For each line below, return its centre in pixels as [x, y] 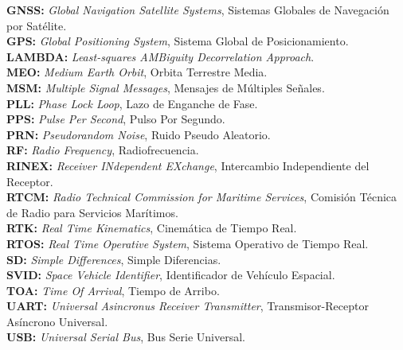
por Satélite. [37, 25]
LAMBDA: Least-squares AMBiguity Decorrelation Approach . [160, 56]
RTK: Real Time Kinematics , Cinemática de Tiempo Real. [152, 228]
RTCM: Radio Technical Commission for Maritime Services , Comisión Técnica [202, 197]
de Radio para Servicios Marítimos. [92, 212]
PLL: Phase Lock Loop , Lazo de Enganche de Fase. [132, 103]
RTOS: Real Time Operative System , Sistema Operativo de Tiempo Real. [188, 243]
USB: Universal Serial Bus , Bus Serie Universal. [126, 337]
